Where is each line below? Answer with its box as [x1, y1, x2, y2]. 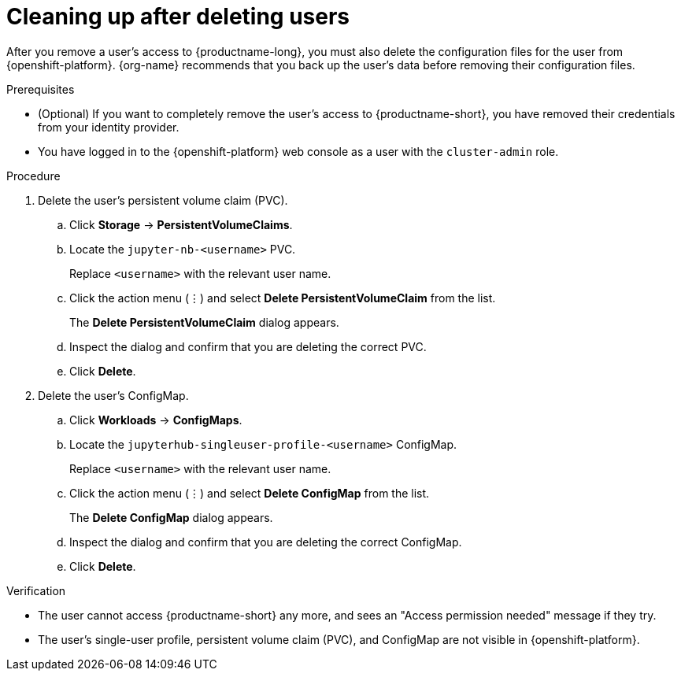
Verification [6, 583, 66, 597]
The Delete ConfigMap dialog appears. [69, 510, 273, 524]
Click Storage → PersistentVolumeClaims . [69, 217, 293, 231]
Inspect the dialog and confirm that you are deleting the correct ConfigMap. [69, 535, 462, 549]
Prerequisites [6, 82, 75, 96]
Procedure [6, 168, 61, 183]
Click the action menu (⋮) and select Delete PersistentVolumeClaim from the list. [69, 290, 496, 305]
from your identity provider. [38, 120, 180, 134]
